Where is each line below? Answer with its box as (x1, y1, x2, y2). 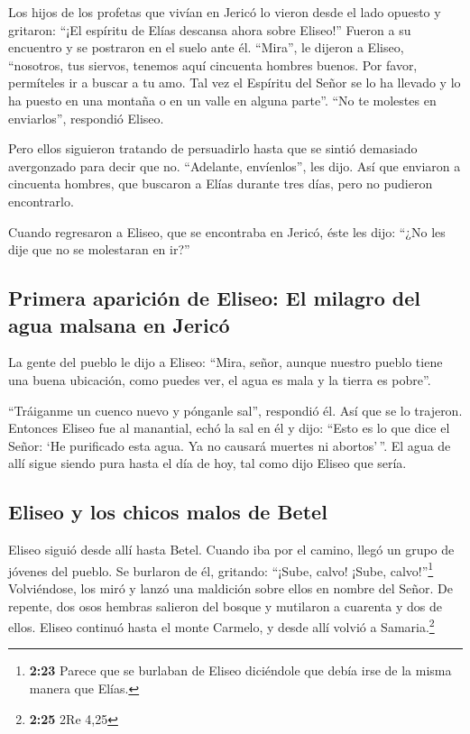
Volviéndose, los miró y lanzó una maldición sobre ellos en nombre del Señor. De (8, 578, 453, 597)
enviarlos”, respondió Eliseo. (8, 108, 164, 127)
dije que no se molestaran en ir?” (8, 240, 190, 259)
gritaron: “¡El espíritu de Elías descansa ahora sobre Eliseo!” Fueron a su (8, 20, 411, 39)
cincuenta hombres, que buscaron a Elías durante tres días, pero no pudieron (8, 174, 433, 193)
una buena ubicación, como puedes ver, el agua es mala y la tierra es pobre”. (8, 370, 431, 389)
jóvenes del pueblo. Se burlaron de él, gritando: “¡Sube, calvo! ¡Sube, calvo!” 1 (8, 558, 434, 580)
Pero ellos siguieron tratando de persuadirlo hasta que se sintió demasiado (8, 139, 418, 158)
